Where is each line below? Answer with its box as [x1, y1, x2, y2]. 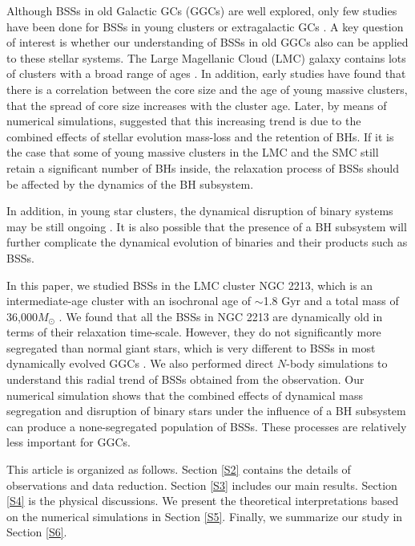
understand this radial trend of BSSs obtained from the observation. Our [6, 371, 365, 388]
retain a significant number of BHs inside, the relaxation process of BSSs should [6, 159, 399, 176]
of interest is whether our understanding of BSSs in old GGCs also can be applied [6, 34, 409, 51]
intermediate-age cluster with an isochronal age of [6, 292, 252, 309]
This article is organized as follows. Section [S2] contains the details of [6, 461, 351, 478]
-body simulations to [286, 355, 388, 372]
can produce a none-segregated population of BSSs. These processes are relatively [6, 418, 407, 434]
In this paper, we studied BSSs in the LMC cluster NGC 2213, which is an [6, 276, 373, 293]
